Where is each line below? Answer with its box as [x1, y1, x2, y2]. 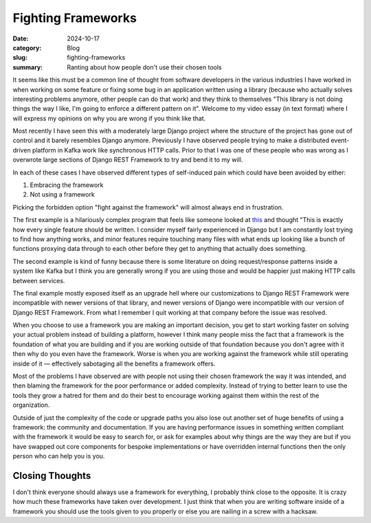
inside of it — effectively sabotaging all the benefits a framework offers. [12, 359, 216, 368]
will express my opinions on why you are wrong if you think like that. [12, 114, 206, 122]
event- [330, 136, 350, 144]
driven [12, 146, 31, 154]
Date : [12, 34, 29, 43]
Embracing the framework [30, 181, 104, 189]
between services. [12, 276, 65, 285]
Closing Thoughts [12, 469, 91, 481]
